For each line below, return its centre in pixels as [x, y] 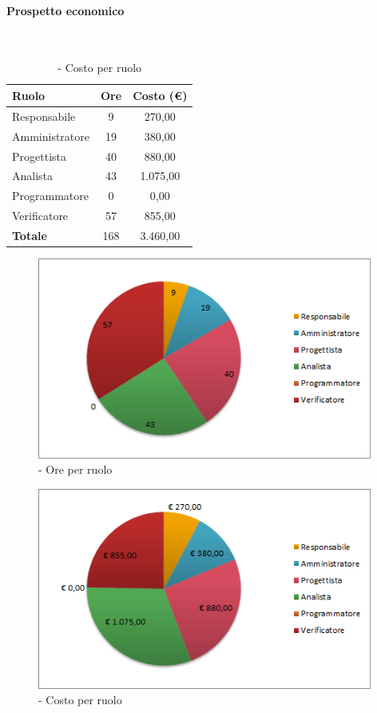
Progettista [39, 156]
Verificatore [40, 216]
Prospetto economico [65, 10]
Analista [33, 176]
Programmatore [50, 196]
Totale [30, 235]
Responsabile [44, 116]
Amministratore [51, 136]
